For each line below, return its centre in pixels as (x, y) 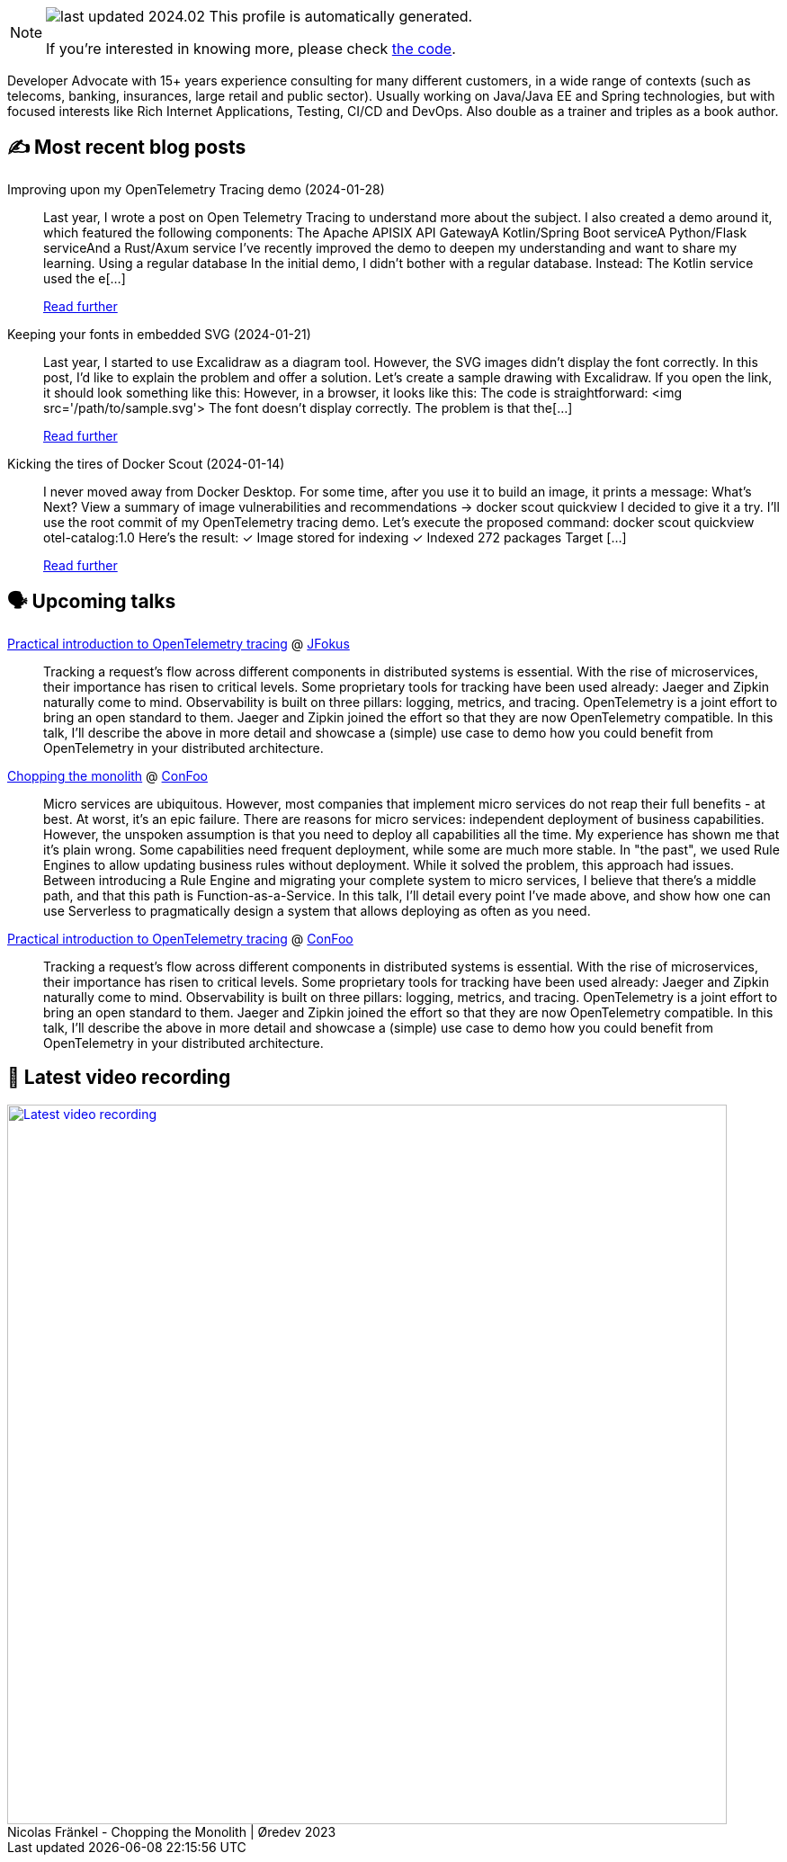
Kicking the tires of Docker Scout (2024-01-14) (146, 463)
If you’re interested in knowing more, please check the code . (251, 49)
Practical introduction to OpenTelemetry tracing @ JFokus (179, 643)
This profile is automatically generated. (341, 16)
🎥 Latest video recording (119, 1078)
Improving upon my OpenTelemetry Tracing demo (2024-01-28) (196, 189)
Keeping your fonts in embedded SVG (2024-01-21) (159, 334)
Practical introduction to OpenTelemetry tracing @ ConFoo (180, 938)
